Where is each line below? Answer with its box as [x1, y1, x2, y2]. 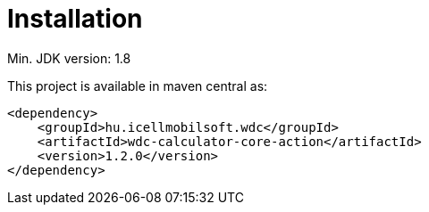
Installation [7, 4, 143, 34]
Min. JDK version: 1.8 [7, 50, 131, 66]
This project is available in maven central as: [7, 77, 268, 94]
